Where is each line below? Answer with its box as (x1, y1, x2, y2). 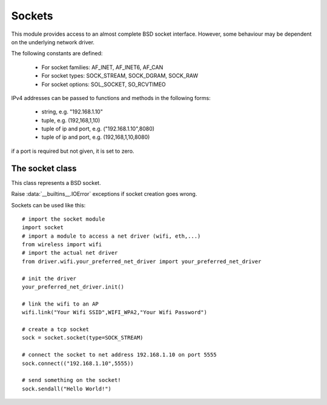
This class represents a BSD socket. (11, 179, 101, 186)
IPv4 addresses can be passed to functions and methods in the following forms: (11, 94, 211, 101)
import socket (22, 224, 64, 231)
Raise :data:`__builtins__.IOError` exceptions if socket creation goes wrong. (11, 190, 197, 198)
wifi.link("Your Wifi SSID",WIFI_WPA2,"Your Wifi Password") (22, 309, 207, 316)
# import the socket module (22, 215, 105, 223)
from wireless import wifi (22, 241, 102, 248)
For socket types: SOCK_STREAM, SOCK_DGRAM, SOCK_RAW (41, 72, 199, 79)
